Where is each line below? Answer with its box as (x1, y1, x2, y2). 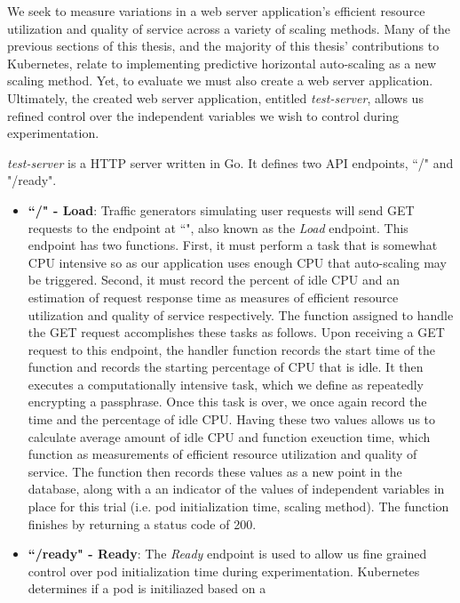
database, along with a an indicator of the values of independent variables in (28, 479, 445, 498)
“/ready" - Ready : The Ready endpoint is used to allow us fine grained (28, 544, 427, 563)
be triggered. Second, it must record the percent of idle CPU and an (28, 270, 400, 289)
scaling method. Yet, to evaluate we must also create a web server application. (7, 71, 433, 90)
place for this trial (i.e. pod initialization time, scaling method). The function (28, 497, 449, 516)
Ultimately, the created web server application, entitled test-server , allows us (7, 88, 424, 107)
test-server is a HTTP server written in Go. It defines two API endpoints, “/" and (7, 153, 454, 172)
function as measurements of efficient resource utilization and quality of (28, 445, 417, 463)
